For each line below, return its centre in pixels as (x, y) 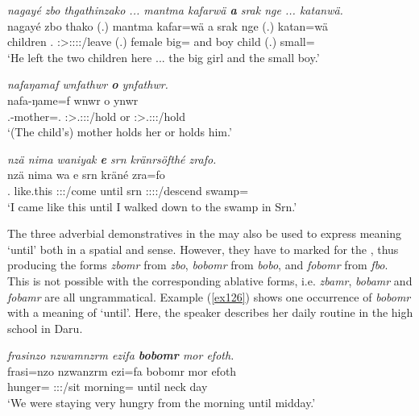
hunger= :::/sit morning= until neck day (108, 387)
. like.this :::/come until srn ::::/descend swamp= (128, 190)
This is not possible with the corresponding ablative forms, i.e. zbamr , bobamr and (210, 280)
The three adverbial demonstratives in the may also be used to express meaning (205, 233)
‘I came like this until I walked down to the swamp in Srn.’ (152, 206)
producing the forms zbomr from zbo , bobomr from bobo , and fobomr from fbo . (198, 265)
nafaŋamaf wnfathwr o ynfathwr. (88, 84)
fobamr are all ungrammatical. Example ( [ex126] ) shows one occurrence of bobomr (209, 296)
